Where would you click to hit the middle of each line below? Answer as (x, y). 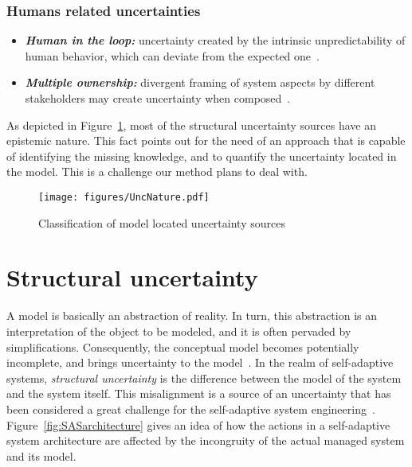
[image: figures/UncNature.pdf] (124, 197)
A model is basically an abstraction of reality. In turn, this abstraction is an (192, 315)
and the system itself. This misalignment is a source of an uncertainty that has (199, 393)
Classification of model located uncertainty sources (162, 222)
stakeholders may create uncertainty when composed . (158, 98)
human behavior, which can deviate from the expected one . (172, 55)
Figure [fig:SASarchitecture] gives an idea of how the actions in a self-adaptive (198, 424)
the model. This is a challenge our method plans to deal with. (157, 171)
